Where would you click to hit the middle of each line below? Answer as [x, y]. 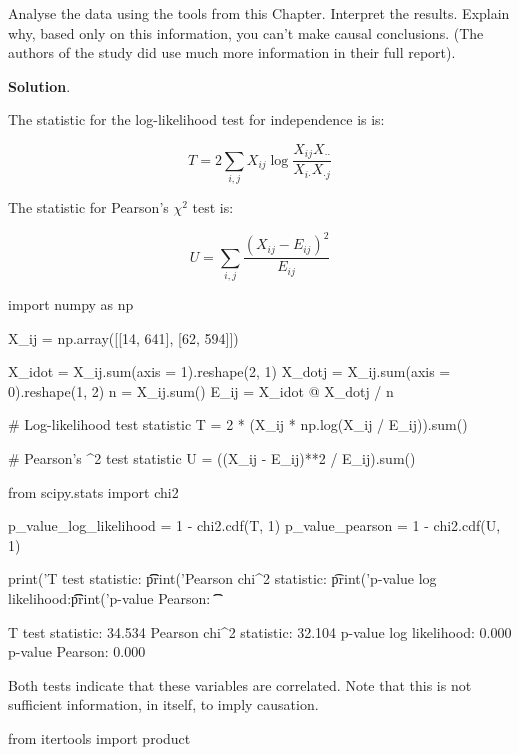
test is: [213, 207]
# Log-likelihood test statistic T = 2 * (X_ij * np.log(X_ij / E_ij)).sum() [238, 424]
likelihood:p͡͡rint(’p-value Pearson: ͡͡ [111, 597]
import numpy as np [71, 304]
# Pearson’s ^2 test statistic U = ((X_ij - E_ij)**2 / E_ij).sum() [212, 458]
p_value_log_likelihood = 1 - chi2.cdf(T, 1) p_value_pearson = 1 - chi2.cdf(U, [254, 525]
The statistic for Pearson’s [88, 207]
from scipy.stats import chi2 [93, 491]
